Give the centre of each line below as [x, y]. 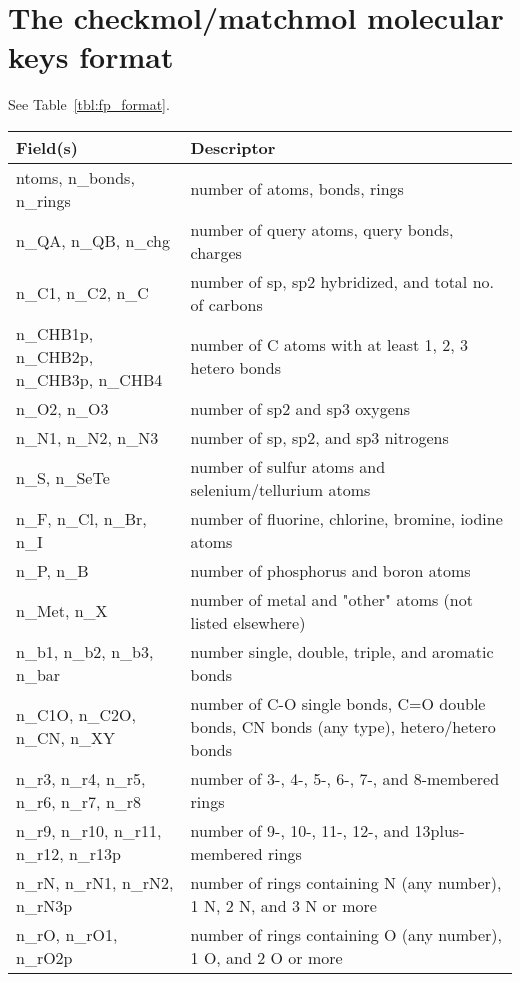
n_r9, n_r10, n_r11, [89, 830]
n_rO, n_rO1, [67, 934]
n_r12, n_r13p [69, 853]
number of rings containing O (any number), [346, 934]
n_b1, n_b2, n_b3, [85, 651]
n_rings [43, 200]
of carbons [226, 304]
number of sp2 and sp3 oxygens [300, 408]
